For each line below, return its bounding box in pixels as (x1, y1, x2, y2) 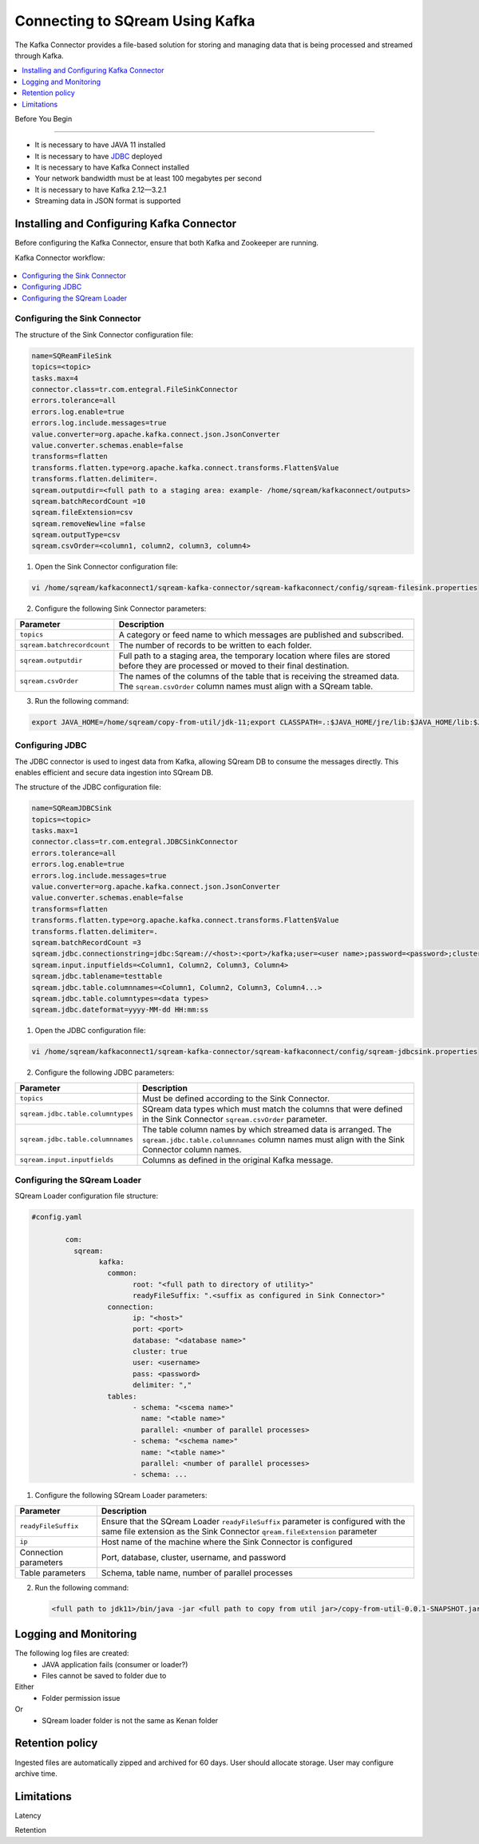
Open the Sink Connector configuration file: (34, 562, 179, 572)
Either (14, 1682, 35, 1691)
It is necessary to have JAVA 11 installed (34, 140, 166, 150)
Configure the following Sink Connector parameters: (34, 604, 207, 613)
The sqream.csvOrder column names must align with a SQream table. (118, 681, 374, 692)
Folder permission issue (42, 1693, 121, 1702)
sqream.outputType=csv (31, 530, 121, 540)
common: (107, 1268, 137, 1278)
